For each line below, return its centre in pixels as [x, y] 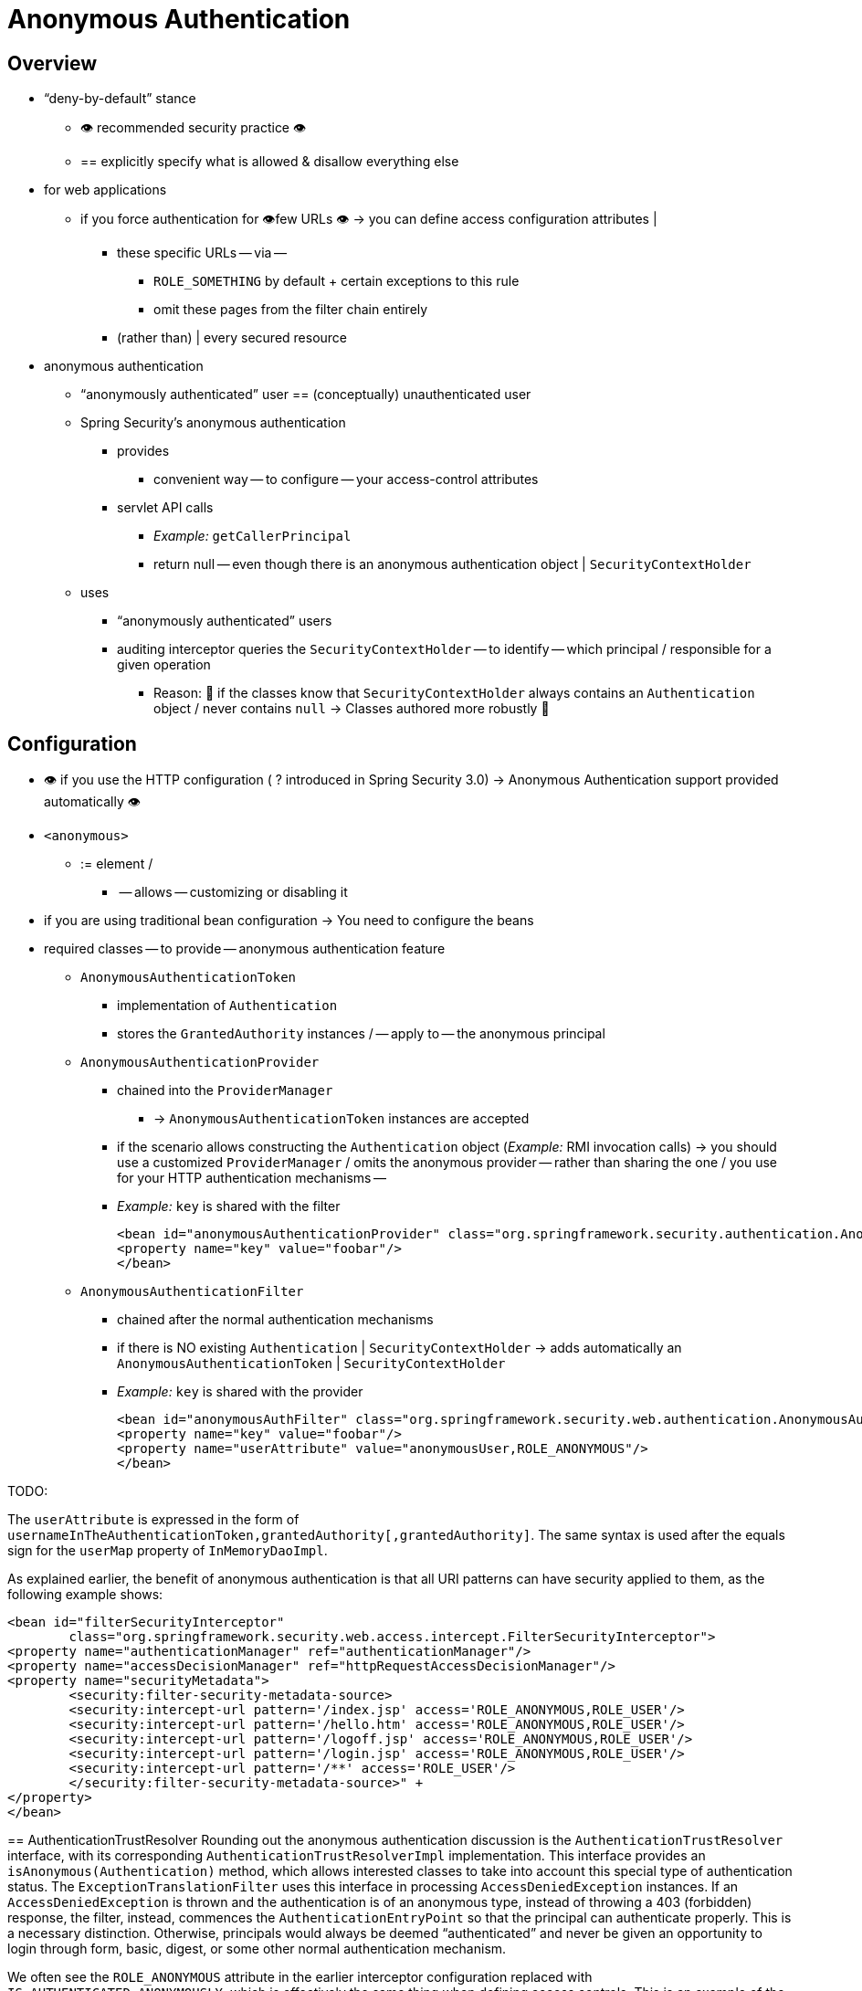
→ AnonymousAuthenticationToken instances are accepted [342, 1119]
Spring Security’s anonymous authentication [213, 423]
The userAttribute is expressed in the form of [153, 1520]
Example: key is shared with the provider [240, 1392]
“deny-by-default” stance [120, 99]
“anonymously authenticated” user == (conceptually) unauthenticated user [306, 395]
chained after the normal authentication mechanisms [275, 1320]
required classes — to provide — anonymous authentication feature [245, 949]
